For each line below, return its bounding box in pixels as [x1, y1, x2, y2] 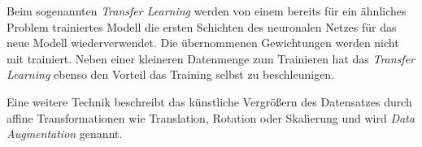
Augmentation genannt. [7, 125, 123, 142]
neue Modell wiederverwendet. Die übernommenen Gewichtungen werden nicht [7, 34, 399, 51]
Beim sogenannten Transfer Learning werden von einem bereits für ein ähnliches [7, 2, 407, 19]
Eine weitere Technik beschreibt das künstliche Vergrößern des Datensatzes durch [7, 93, 412, 110]
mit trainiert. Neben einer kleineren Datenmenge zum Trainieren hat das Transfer [7, 50, 415, 67]
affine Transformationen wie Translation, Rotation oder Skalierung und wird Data [7, 109, 415, 126]
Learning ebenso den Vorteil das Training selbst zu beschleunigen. [7, 66, 335, 83]
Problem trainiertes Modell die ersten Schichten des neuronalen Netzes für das [7, 18, 397, 35]
